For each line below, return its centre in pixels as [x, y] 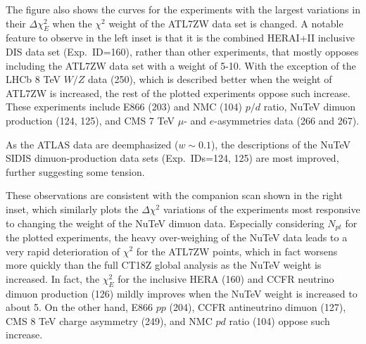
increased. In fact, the [53, 278]
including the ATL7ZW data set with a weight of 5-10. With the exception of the [181, 65]
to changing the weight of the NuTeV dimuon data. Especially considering [165, 223]
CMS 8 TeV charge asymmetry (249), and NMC [109, 320]
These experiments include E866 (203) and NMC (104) [124, 107]
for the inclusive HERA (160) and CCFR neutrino [226, 278]
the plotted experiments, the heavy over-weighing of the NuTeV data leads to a [177, 237]
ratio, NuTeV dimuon [309, 107]
